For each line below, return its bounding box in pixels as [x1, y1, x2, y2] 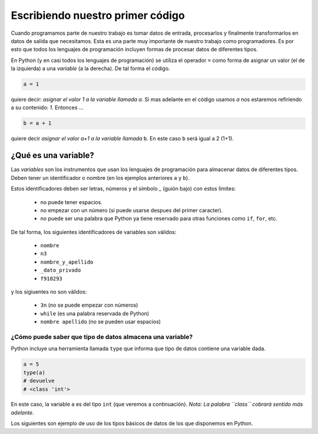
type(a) [23, 369, 45, 376]
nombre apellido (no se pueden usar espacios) [40, 318, 161, 325]
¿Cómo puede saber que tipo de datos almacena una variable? [11, 333, 193, 341]
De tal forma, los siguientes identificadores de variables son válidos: [11, 228, 177, 235]
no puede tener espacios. [40, 198, 102, 206]
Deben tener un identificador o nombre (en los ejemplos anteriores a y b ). [11, 174, 190, 181]
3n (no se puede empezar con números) [40, 301, 138, 309]
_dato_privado [40, 267, 81, 274]
